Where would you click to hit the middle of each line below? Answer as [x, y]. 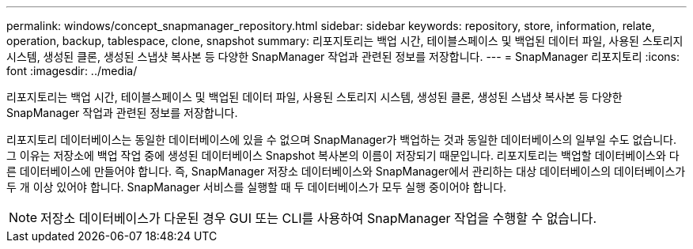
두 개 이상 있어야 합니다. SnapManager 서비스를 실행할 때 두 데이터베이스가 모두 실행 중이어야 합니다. [257, 187]
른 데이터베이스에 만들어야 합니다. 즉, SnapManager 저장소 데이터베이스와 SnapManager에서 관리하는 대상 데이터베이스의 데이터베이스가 [346, 171]
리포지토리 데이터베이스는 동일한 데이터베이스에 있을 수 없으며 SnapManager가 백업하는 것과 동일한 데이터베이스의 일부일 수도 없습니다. [342, 140]
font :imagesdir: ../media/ [72, 71]
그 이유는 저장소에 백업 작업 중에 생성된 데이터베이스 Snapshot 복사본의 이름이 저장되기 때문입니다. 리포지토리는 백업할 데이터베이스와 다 [343, 155]
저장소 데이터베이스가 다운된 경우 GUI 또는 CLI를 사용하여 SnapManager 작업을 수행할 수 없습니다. [319, 218]
